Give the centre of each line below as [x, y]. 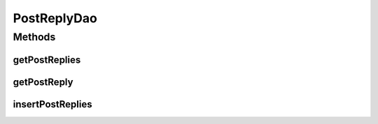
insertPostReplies [52, 104]
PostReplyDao [55, 18]
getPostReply [43, 82]
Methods [34, 37]
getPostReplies [47, 60]
